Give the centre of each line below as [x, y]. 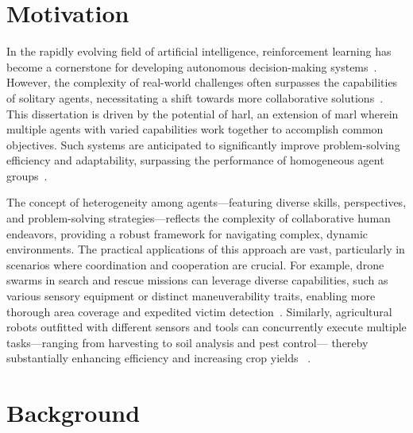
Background [73, 413]
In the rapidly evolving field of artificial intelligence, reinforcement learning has [199, 51]
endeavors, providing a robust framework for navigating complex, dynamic [187, 233]
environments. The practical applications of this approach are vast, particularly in [206, 249]
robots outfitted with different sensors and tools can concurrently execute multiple [206, 327]
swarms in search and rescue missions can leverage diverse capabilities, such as [197, 280]
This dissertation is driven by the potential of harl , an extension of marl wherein [203, 113]
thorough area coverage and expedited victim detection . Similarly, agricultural [199, 311]
